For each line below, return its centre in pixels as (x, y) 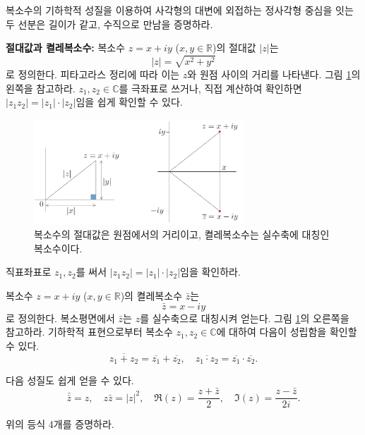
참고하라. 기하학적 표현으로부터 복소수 (89, 332)
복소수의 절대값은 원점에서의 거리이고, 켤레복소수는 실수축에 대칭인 (182, 234)
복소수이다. (58, 248)
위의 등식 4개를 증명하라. (60, 424)
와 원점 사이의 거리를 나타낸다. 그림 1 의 (274, 74)
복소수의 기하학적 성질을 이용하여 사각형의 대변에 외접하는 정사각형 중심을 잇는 (180, 10)
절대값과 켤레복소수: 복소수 (66, 48)
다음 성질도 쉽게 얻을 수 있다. (70, 380)
